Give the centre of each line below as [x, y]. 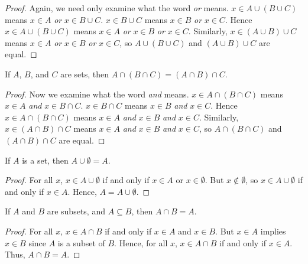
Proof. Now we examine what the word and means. [97, 94]
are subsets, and [76, 211]
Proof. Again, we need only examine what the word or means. [117, 8]
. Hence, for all [141, 242]
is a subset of [81, 242]
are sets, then [85, 74]
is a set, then [45, 160]
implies [273, 231]
